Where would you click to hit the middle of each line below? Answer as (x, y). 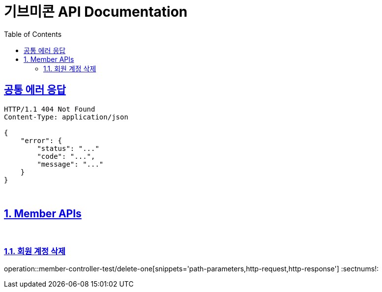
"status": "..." (68, 148)
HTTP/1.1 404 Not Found (50, 109)
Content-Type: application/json (66, 117)
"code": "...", (66, 156)
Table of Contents (33, 34)
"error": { (41, 140)
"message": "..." (70, 164)
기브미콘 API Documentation (96, 12)
